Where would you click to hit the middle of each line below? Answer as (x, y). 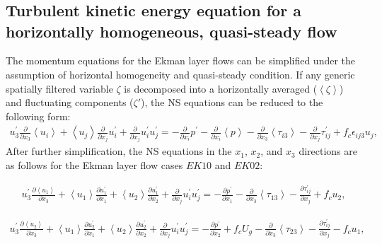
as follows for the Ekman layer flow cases (94, 164)
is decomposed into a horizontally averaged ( (221, 88)
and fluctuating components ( (70, 102)
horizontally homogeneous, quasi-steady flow (172, 31)
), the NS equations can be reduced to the (232, 102)
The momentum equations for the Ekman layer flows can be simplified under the (181, 60)
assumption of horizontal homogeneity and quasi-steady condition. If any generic (180, 74)
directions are (328, 151)
